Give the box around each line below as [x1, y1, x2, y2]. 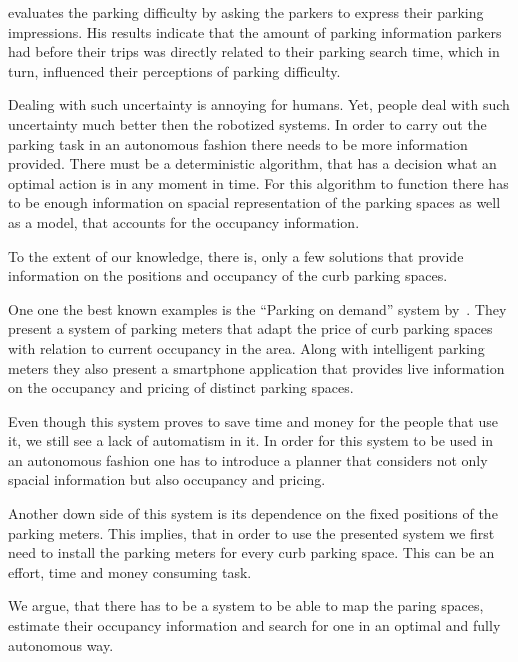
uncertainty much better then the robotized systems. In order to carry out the [8, 113, 487, 134]
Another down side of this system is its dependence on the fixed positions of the [8, 503, 498, 524]
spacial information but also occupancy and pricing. [8, 469, 326, 490]
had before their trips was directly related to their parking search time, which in [8, 41, 500, 62]
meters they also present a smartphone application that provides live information [8, 357, 505, 378]
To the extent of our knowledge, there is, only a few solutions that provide [8, 245, 464, 266]
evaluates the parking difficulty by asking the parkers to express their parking [8, 2, 484, 22]
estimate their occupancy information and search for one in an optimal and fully [8, 615, 501, 636]
